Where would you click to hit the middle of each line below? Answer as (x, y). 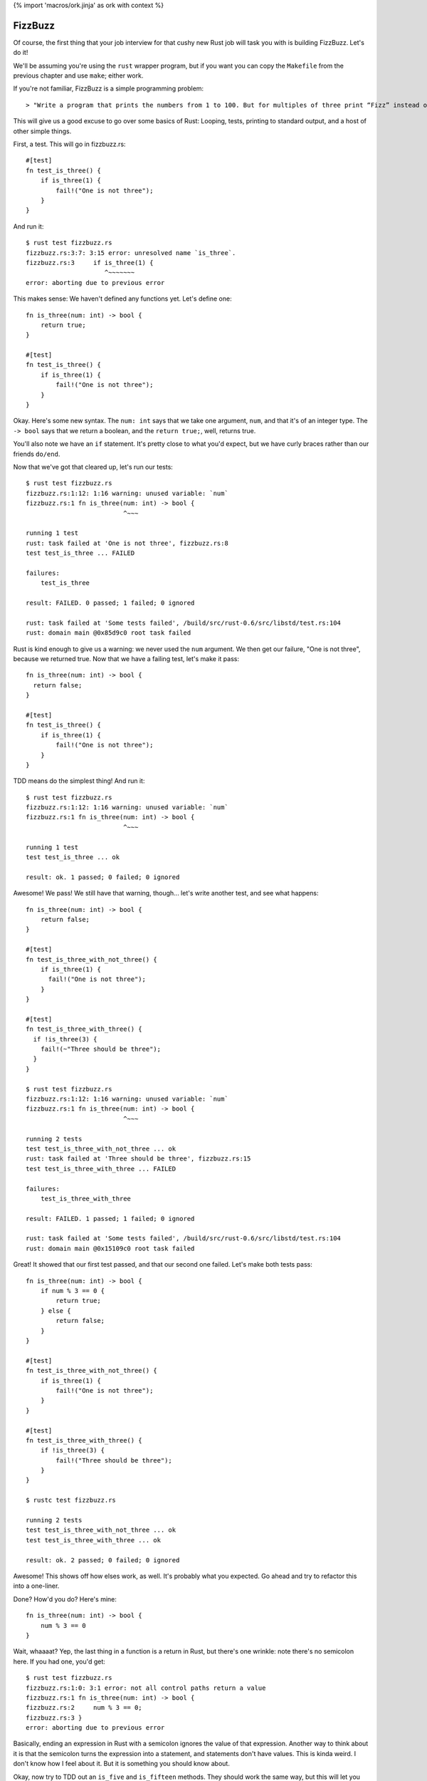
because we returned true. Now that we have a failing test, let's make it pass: (126, 659)
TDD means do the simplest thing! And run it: (79, 781)
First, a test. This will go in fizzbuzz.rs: (69, 144)
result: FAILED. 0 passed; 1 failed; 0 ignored (110, 603)
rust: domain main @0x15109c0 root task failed (110, 1248)
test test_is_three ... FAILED (80, 553)
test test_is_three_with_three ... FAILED (101, 1169)
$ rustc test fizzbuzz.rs (71, 1500)
